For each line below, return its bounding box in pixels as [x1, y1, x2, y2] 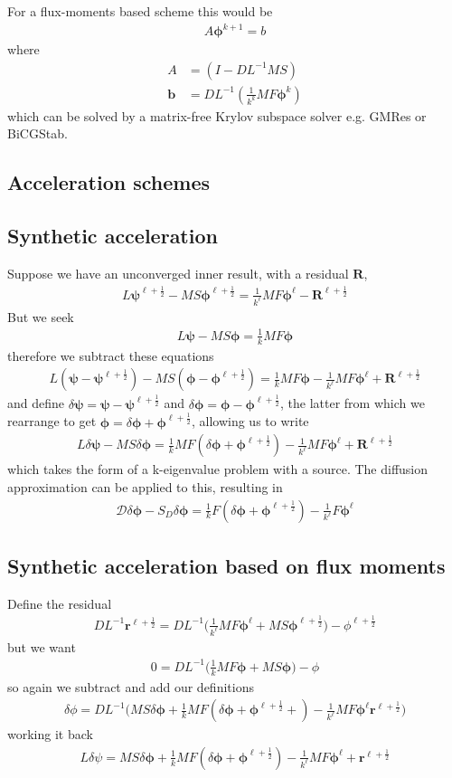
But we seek [7, 307, 74, 326]
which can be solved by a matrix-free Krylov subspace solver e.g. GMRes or [7, 106, 427, 125]
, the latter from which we [279, 394, 425, 413]
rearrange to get [7, 412, 97, 431]
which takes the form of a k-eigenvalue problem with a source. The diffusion [7, 460, 428, 479]
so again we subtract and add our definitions [7, 677, 254, 696]
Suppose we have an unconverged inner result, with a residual [7, 263, 349, 282]
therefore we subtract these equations [7, 346, 214, 365]
